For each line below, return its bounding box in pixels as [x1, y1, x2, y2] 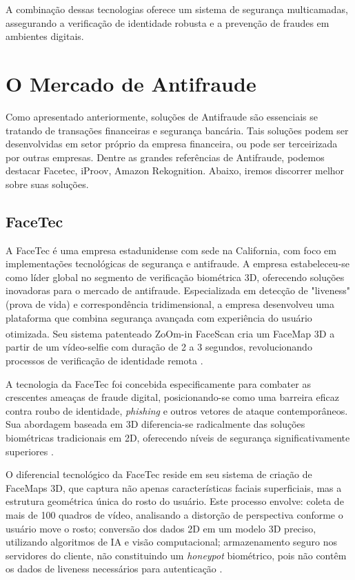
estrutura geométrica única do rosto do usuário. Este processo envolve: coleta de [6, 494, 344, 508]
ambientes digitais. [6, 29, 84, 43]
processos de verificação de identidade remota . [6, 353, 203, 368]
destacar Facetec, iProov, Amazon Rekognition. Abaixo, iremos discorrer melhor [6, 163, 345, 178]
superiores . [6, 444, 54, 458]
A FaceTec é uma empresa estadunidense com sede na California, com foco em [6, 242, 336, 257]
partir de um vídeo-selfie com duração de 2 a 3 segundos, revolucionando [6, 340, 312, 354]
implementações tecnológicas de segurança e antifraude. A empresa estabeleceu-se [6, 256, 350, 271]
